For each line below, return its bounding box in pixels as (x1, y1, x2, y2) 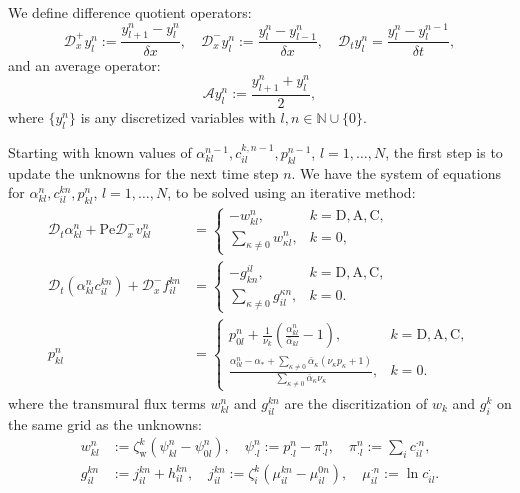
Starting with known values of (8, 141, 192, 162)
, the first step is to (385, 141, 503, 162)
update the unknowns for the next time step (8, 162, 279, 183)
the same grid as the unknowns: (8, 413, 202, 434)
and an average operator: (8, 54, 161, 75)
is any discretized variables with (80, 107, 276, 127)
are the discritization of (284, 392, 428, 413)
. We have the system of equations (291, 162, 501, 183)
